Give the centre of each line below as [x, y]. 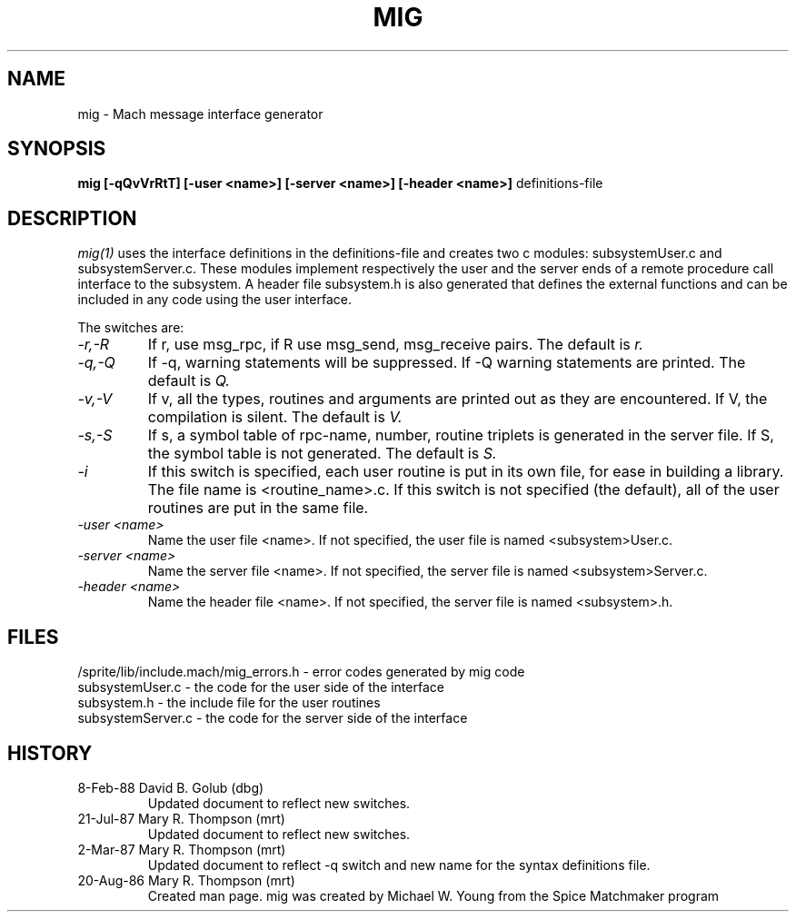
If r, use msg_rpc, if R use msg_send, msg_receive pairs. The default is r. [395, 345]
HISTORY [50, 753]
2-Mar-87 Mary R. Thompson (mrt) [182, 849]
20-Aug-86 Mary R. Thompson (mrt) [186, 880]
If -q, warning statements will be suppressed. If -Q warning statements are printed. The [447, 363]
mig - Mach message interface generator [200, 114]
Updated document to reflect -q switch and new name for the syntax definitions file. [399, 865]
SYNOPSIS [57, 149]
